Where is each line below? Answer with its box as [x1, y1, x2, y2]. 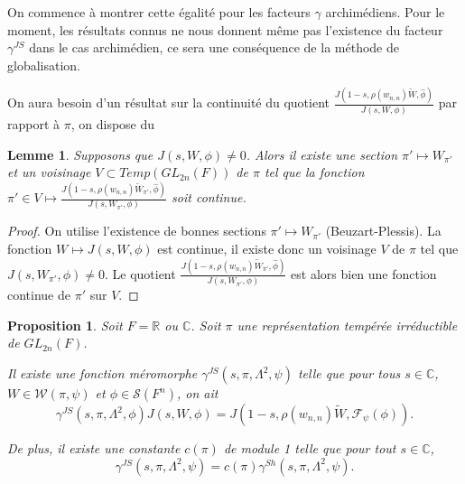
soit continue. [172, 188, 246, 207]
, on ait [177, 384, 219, 402]
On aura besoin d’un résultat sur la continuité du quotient [7, 93, 330, 112]
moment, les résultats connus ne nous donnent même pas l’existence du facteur [7, 20, 443, 39]
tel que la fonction [264, 163, 365, 181]
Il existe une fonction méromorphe [7, 364, 198, 382]
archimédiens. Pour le [325, 3, 445, 21]
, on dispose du [70, 115, 155, 133]
